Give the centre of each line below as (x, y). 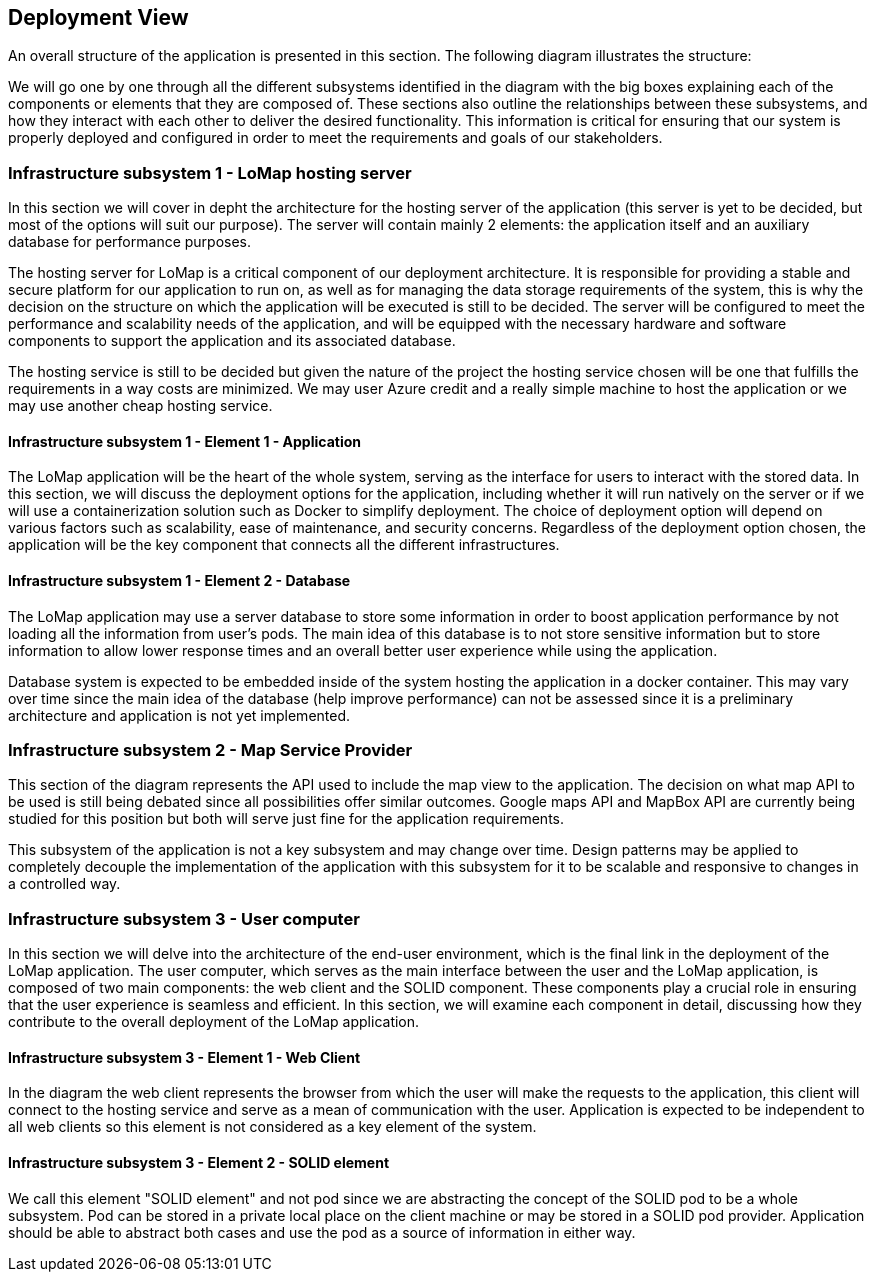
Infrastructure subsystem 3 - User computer (184, 918)
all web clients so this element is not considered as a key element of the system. (272, 1127)
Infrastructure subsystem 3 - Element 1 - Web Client (184, 1057)
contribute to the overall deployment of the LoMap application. (214, 1022)
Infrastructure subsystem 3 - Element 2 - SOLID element (199, 1162)
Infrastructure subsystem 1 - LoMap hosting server (210, 172)
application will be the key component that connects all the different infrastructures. (284, 545)
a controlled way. (64, 884)
